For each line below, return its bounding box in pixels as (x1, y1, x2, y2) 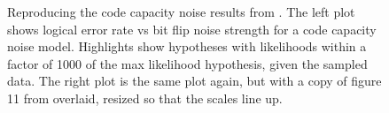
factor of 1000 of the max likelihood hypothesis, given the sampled (7, 54, 368, 72)
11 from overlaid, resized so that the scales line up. (7, 88, 283, 107)
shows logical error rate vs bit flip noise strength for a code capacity (7, 19, 377, 38)
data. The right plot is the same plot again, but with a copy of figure (7, 72, 382, 90)
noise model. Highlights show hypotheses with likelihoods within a (7, 37, 367, 56)
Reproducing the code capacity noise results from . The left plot (7, 3, 355, 20)
